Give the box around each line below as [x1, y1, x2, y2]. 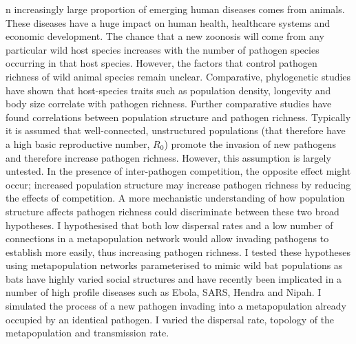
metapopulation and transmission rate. [6, 325, 169, 340]
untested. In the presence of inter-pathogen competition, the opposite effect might [6, 164, 351, 178]
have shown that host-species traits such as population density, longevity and [6, 83, 331, 97]
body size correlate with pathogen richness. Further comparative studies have [6, 96, 332, 111]
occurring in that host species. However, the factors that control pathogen [6, 56, 317, 70]
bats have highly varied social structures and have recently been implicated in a [6, 271, 342, 286]
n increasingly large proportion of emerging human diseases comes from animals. [6, 2, 345, 16]
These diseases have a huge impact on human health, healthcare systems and [6, 15, 331, 30]
